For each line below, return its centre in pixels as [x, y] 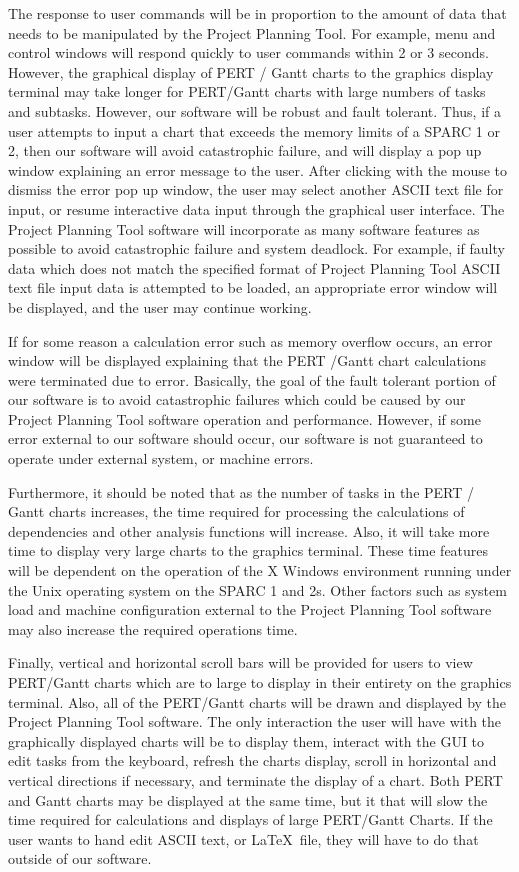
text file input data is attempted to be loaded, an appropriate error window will [253, 287]
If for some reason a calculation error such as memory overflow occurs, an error [250, 340]
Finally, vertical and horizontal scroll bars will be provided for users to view [240, 662]
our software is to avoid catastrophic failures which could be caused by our [237, 399]
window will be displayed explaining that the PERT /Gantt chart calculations [247, 360]
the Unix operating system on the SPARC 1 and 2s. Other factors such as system [257, 589]
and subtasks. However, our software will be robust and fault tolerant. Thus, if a [255, 110]
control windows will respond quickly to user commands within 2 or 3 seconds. [248, 52]
